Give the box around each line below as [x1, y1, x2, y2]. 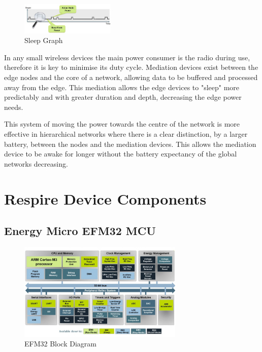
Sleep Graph [24, 35, 63, 46]
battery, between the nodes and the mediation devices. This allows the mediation [4, 138, 256, 149]
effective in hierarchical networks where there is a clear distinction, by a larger [4, 128, 248, 139]
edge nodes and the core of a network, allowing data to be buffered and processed [4, 72, 258, 82]
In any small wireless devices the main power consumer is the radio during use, [4, 52, 250, 62]
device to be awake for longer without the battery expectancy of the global [4, 148, 237, 159]
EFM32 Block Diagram [24, 338, 96, 349]
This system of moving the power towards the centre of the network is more [4, 119, 240, 129]
